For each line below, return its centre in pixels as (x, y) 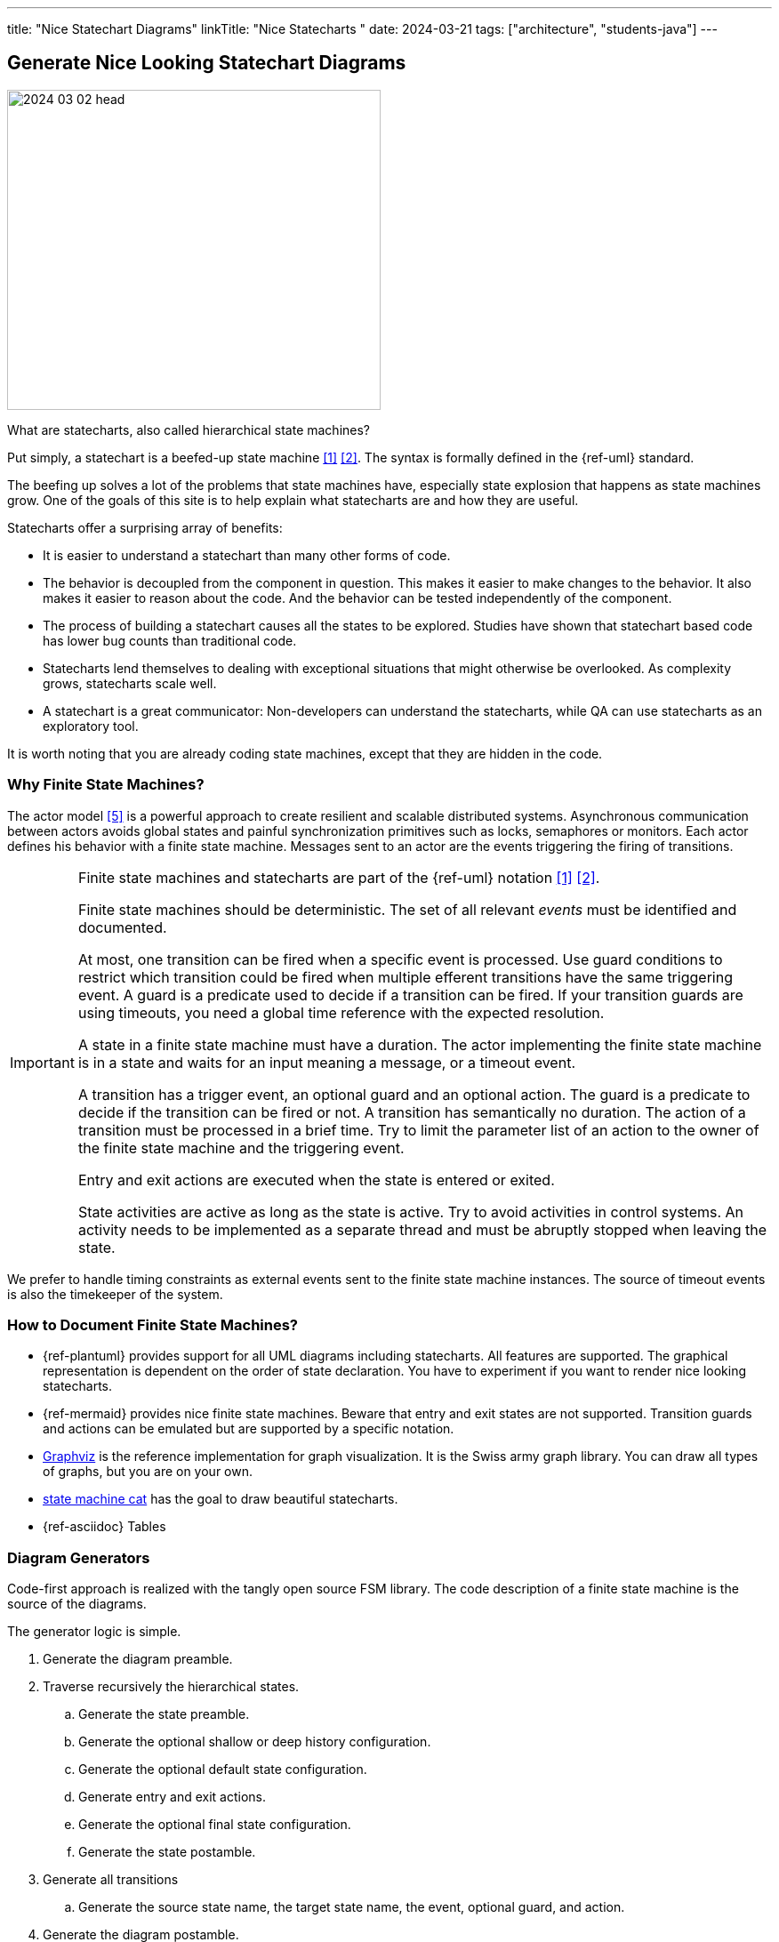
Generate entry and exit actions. (172, 1797)
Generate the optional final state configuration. (215, 1825)
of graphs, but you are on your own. (148, 1472)
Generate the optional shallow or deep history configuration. (255, 1742)
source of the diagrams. (77, 1604)
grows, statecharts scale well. (130, 683)
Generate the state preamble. (164, 1714)
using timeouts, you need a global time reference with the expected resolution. (341, 1012)
